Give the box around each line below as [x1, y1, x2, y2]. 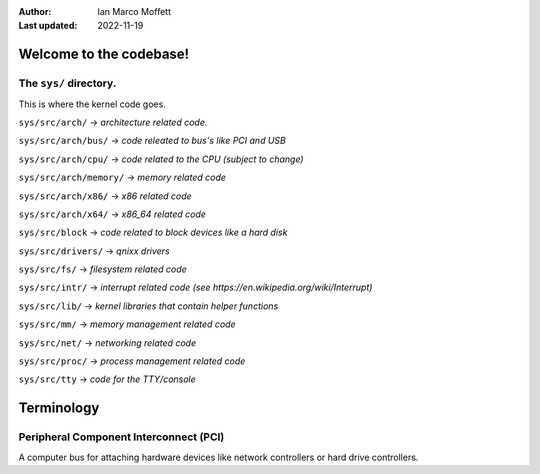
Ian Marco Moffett [97, 6, 172, 17]
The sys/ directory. [18, 76, 117, 90]
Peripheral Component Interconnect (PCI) [18, 430, 225, 444]
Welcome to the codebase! [18, 46, 190, 63]
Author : [18, 6, 52, 17]
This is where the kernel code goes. [18, 98, 167, 110]
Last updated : [18, 20, 78, 32]
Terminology [18, 400, 100, 417]
